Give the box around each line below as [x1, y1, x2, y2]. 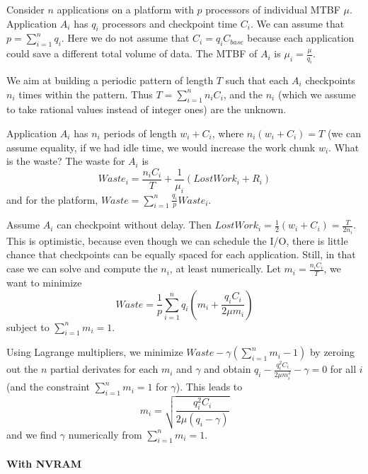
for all [330, 362, 357, 376]
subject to [6, 319, 50, 334]
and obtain [204, 362, 251, 376]
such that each [225, 72, 289, 87]
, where [212, 125, 244, 140]
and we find [6, 427, 57, 441]
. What [328, 139, 360, 154]
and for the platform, [6, 192, 98, 207]
